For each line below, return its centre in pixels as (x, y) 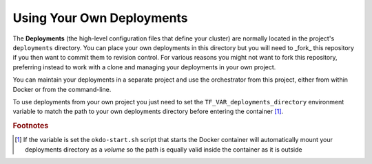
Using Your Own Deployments (101, 18)
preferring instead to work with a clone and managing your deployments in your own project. (144, 67)
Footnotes (31, 126)
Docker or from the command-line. (62, 89)
